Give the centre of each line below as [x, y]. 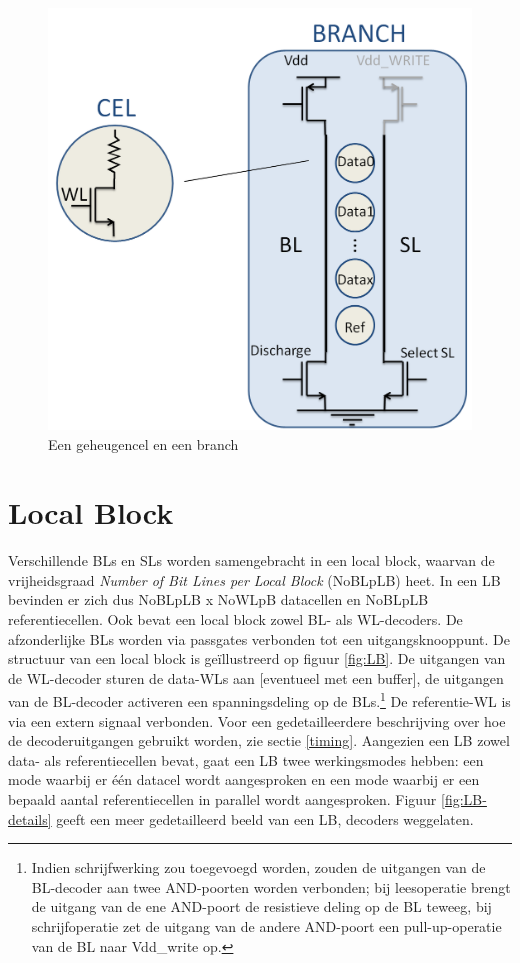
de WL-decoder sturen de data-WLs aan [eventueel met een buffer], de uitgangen [256, 677]
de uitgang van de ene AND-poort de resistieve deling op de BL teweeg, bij [261, 906]
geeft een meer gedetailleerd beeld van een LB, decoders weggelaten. [265, 818]
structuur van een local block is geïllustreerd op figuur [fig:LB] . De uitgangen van [257, 658]
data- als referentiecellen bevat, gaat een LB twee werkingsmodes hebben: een [246, 759]
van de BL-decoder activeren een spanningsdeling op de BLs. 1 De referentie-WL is [259, 700]
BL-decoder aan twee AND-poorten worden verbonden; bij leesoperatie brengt [271, 886]
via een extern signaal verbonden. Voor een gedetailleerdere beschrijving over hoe [257, 720]
